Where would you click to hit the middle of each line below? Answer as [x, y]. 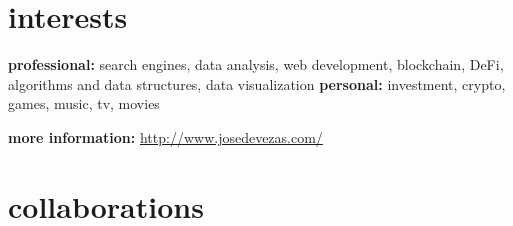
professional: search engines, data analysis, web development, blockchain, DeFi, [256, 64]
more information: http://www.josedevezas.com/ [165, 136]
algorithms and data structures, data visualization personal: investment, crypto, [257, 83]
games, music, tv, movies [84, 103]
